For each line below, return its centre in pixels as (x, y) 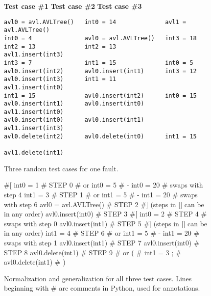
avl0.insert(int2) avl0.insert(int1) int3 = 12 (100, 71)
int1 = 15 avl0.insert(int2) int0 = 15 (100, 95)
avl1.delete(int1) (34, 153)
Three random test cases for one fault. (61, 168)
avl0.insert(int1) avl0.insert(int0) (74, 104)
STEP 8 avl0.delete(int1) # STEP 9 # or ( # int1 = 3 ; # (93, 252)
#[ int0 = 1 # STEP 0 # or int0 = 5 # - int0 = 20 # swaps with (104, 185)
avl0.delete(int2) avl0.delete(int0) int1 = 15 (100, 136)
